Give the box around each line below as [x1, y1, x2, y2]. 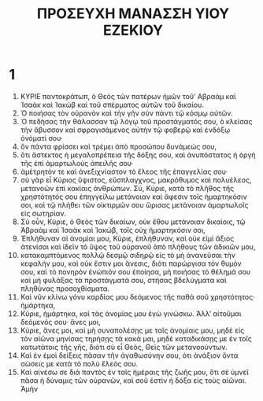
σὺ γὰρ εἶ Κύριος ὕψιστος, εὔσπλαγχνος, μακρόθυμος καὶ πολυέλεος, [20, 175, 252, 185]
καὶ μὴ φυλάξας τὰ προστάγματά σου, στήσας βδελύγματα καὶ [20, 275, 227, 285]
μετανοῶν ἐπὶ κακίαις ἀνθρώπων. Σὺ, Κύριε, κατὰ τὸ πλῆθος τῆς [20, 183, 235, 193]
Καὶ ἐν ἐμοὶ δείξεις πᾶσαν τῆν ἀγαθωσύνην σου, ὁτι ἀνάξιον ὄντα [20, 351, 239, 360]
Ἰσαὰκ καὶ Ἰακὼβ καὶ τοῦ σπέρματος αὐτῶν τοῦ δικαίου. [20, 100, 204, 109]
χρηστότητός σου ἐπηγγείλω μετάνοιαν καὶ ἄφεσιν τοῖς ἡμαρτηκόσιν [20, 192, 247, 201]
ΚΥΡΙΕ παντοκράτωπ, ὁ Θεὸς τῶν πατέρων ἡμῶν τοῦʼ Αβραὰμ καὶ [20, 91, 236, 101]
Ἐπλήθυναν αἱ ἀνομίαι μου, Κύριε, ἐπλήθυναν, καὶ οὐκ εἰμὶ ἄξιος [20, 234, 235, 243]
